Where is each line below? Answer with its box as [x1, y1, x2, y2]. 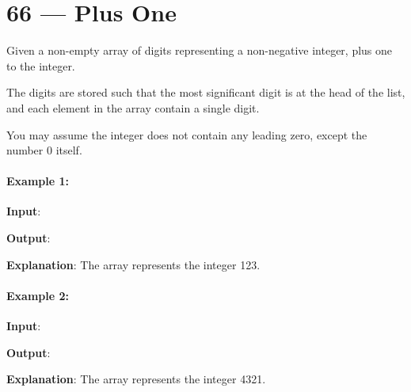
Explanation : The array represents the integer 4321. [6, 371, 266, 387]
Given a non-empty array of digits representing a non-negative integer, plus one [6, 42, 393, 59]
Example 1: [6, 173, 69, 189]
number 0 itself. [6, 142, 82, 158]
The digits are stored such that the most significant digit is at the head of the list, [6, 84, 405, 101]
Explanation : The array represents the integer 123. [6, 256, 261, 272]
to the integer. [6, 57, 75, 74]
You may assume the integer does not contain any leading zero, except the [6, 126, 367, 143]
